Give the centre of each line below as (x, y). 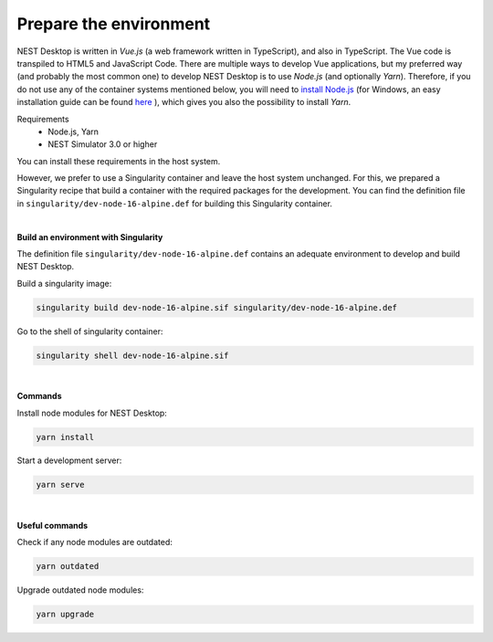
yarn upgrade (65, 615)
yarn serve (60, 485)
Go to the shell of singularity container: (90, 331)
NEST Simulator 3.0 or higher (103, 144)
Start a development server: (69, 460)
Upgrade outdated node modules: (80, 590)
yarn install (65, 437)
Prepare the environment (114, 24)
